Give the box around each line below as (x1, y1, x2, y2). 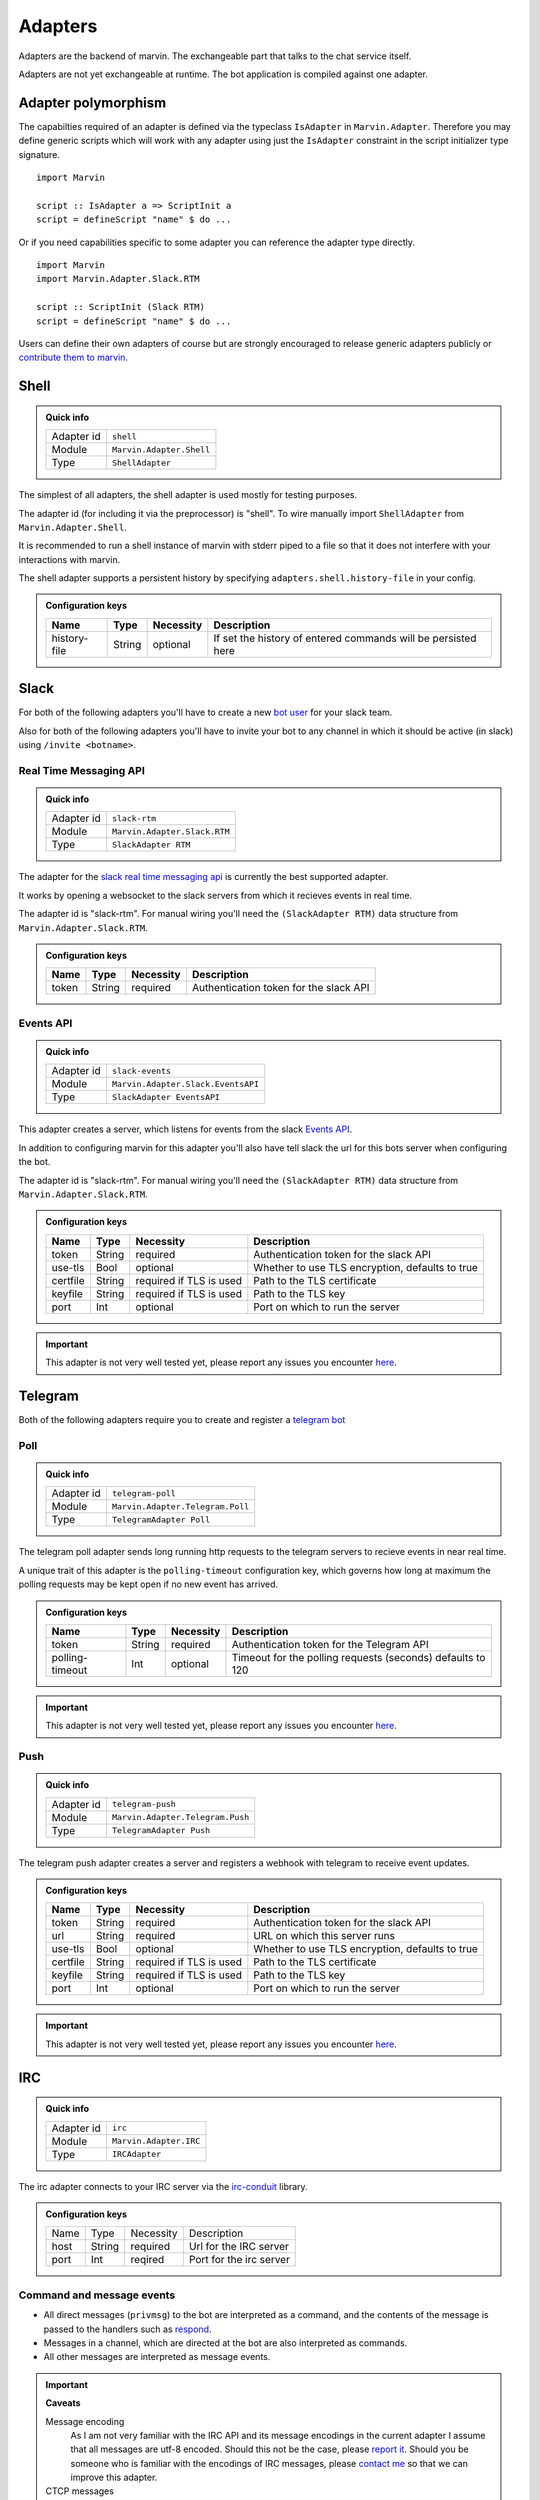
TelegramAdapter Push (111, 1825, 210, 1836)
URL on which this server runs (253, 1929, 395, 1943)
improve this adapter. (70, 2471, 158, 2484)
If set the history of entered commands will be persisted (213, 631, 477, 645)
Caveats (45, 2397, 81, 2409)
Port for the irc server (188, 2253, 290, 2267)
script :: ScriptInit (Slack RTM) (36, 301, 205, 313)
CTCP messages (45, 2485, 115, 2497)
